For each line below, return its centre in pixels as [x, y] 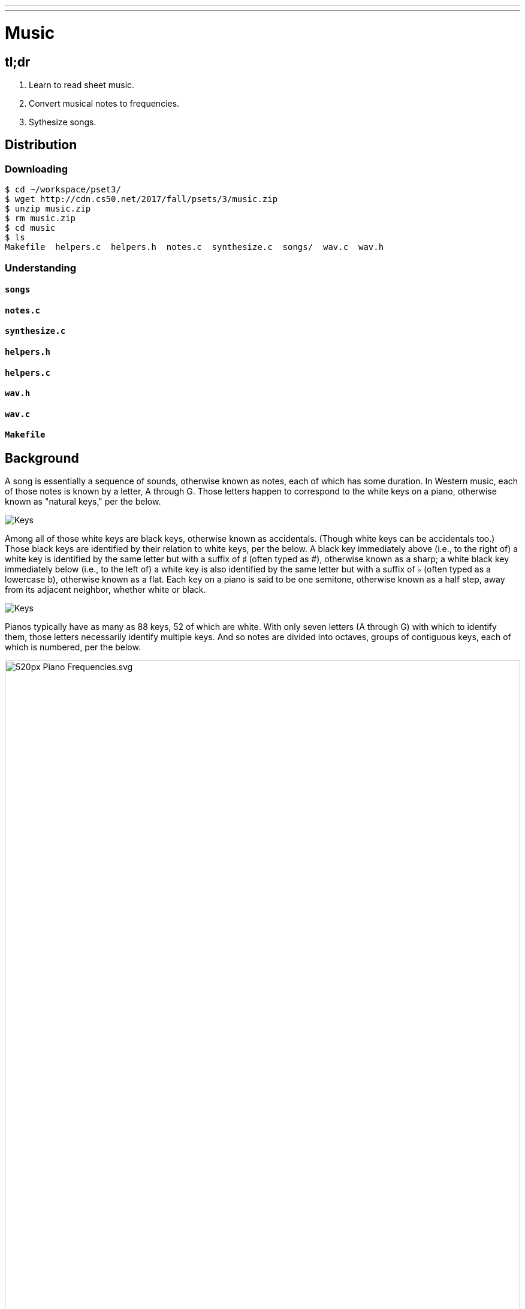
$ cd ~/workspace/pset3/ [63, 190]
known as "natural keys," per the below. [83, 502]
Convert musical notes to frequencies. [104, 103]
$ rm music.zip [40, 218]
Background [42, 458]
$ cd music [30, 228]
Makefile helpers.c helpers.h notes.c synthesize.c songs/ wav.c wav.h [194, 247]
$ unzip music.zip [48, 209]
